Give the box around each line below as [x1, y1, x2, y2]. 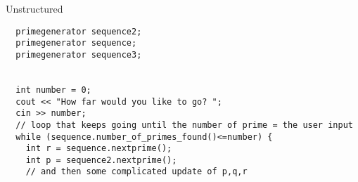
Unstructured [6, 1, 63, 15]
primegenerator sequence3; [15, 49, 142, 60]
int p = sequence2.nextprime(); [25, 155, 177, 165]
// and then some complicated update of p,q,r [25, 167, 248, 177]
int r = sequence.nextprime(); [25, 143, 172, 154]
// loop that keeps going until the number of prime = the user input [15, 119, 353, 130]
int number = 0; [15, 84, 91, 95]
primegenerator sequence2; [15, 26, 142, 37]
